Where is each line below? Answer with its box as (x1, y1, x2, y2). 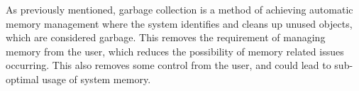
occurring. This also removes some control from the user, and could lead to (6, 58, 331, 73)
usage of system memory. (42, 71, 151, 86)
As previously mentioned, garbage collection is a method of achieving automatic (6, 2, 353, 16)
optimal (6, 71, 39, 86)
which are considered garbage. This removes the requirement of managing (6, 30, 326, 45)
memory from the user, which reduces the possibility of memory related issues (6, 43, 344, 58)
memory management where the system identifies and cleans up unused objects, (6, 16, 353, 31)
